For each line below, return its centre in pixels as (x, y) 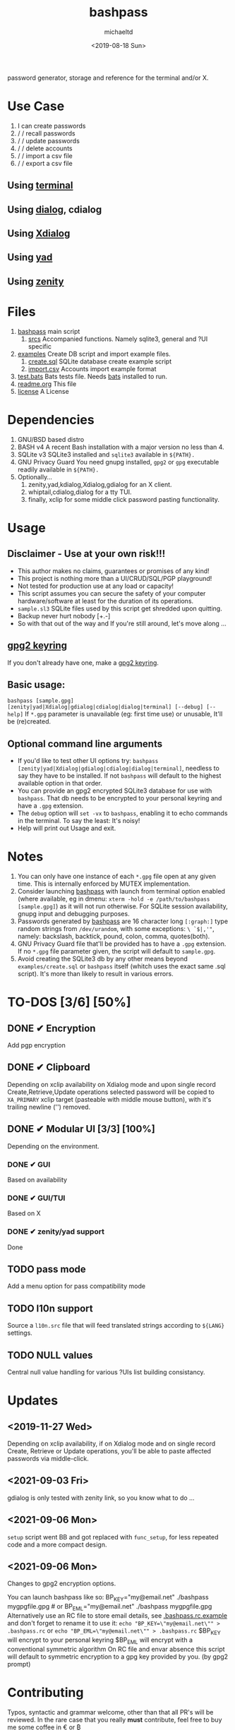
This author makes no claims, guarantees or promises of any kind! (113, 571)
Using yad (30, 257)
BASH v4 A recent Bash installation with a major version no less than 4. (121, 447)
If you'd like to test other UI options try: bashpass (88, 761)
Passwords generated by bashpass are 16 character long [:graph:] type (122, 921)
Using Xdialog (39, 234)
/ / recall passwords (46, 133)
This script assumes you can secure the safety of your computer (112, 593)
